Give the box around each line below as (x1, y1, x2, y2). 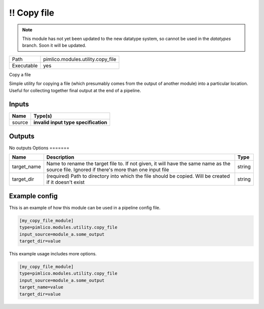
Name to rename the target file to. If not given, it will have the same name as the (46, 160, 231, 167)
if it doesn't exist (46, 179, 85, 185)
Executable (12, 62, 38, 69)
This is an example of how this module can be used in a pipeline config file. (9, 205, 161, 210)
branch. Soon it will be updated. (22, 42, 87, 48)
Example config (9, 192, 58, 200)
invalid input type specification (33, 119, 108, 126)
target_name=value (19, 285, 64, 290)
